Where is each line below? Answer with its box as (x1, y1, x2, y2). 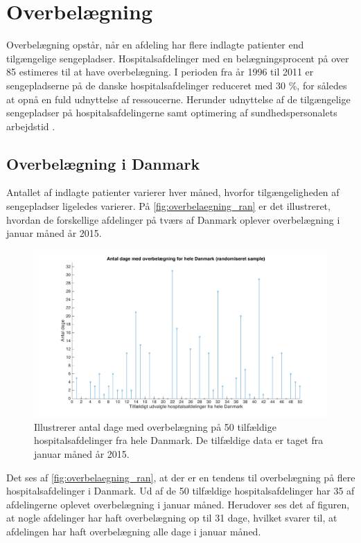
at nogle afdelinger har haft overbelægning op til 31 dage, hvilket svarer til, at (6, 510, 337, 525)
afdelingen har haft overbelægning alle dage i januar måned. (6, 524, 261, 538)
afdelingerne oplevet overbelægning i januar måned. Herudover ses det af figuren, (6, 497, 350, 511)
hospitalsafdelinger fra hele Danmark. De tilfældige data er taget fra (34, 433, 324, 447)
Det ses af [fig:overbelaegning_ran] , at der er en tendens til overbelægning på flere (6, 470, 355, 484)
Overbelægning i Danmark (6, 152, 200, 174)
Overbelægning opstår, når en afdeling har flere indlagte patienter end (6, 37, 304, 52)
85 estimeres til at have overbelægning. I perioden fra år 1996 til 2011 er (6, 64, 314, 79)
